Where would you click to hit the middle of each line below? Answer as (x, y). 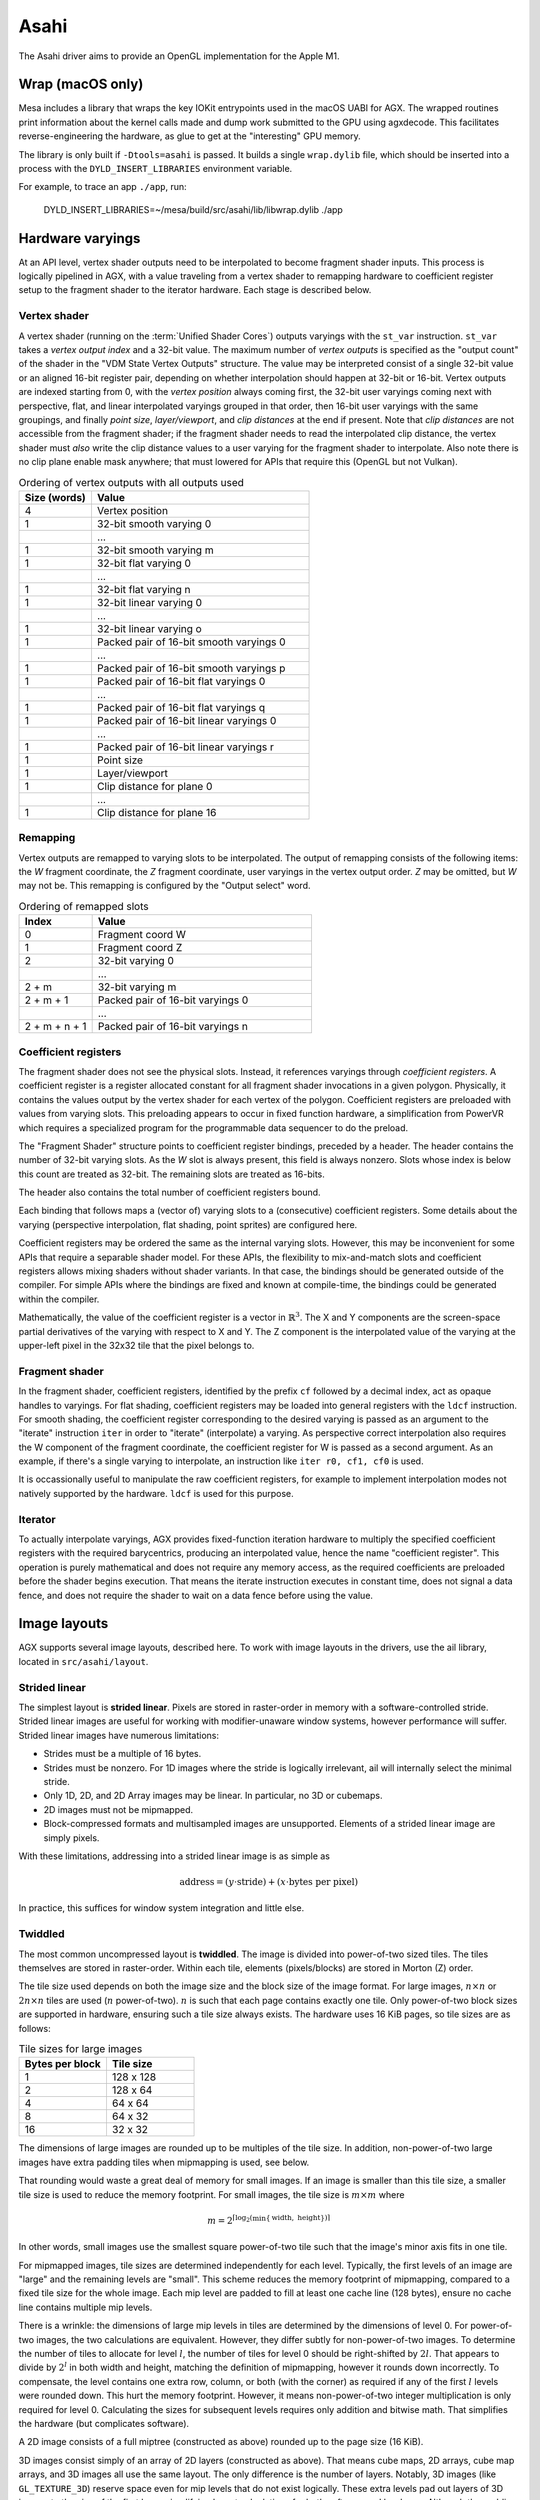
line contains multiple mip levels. (85, 2307)
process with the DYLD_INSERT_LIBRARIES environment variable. (155, 169)
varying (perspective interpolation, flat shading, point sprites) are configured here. (188, 1224)
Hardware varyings (79, 238)
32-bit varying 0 (136, 961)
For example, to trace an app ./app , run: (102, 187)
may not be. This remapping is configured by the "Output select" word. (164, 886)
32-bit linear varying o (149, 628)
